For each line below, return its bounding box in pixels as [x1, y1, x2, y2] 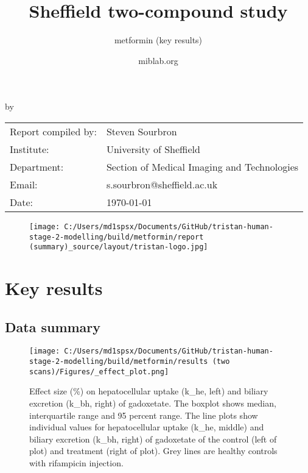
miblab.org [138, 54, 178, 66]
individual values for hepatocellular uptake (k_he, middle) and [29, 421, 264, 433]
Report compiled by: [10, 124, 97, 138]
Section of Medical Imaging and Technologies [106, 159, 299, 174]
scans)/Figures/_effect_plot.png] [29, 367, 169, 376]
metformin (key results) [114, 34, 203, 46]
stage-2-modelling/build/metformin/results [29, 357, 208, 366]
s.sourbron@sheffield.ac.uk [106, 177, 218, 191]
